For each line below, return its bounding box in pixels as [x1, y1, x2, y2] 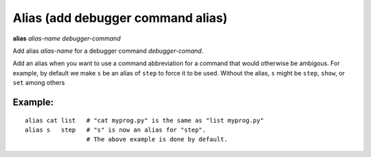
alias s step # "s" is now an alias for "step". [25, 125, 206, 134]
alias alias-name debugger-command [12, 34, 121, 43]
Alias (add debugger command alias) [12, 10, 228, 25]
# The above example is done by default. [86, 136, 228, 143]
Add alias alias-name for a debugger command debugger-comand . [12, 47, 204, 55]
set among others [12, 79, 65, 87]
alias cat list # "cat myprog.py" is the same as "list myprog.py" [25, 117, 265, 124]
